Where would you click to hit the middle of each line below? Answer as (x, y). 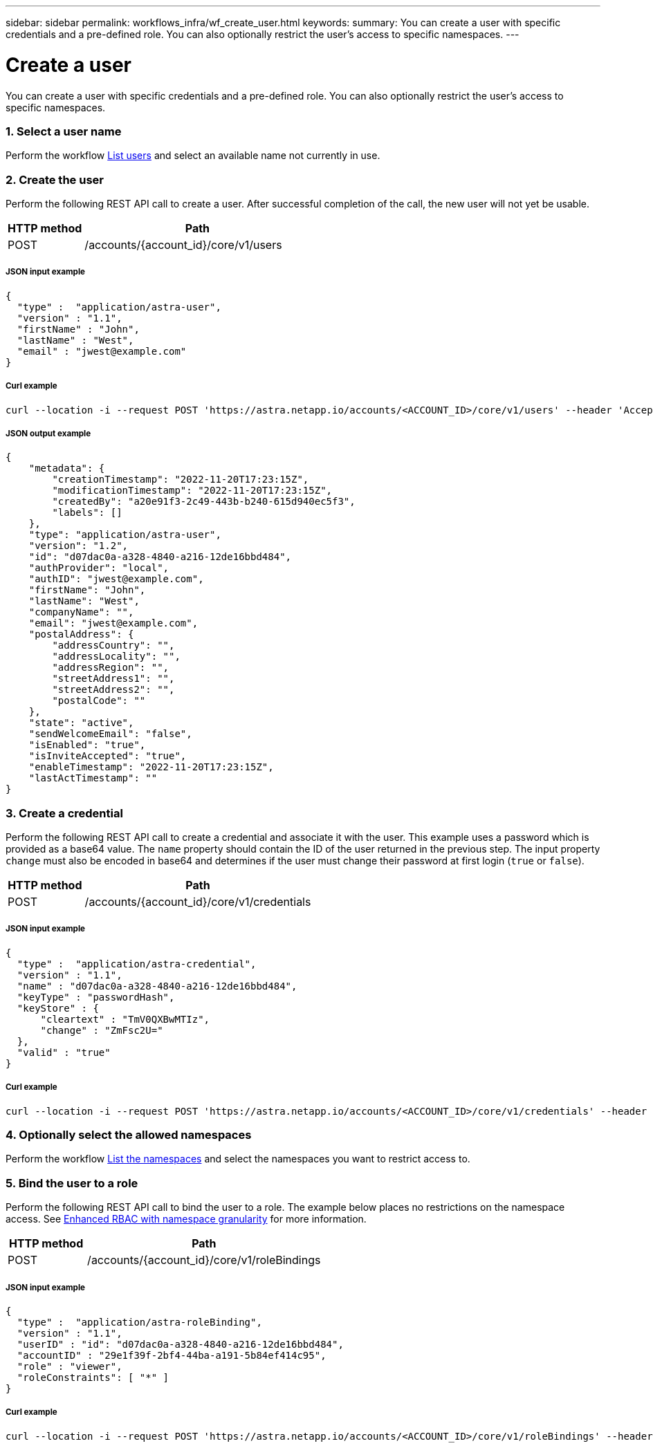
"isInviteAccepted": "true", (108, 756)
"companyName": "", (81, 612)
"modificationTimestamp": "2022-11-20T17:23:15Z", (192, 491)
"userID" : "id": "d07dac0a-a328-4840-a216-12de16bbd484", (180, 1344)
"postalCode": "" (99, 701)
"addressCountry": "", (113, 646)
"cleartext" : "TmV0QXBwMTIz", (125, 1019)
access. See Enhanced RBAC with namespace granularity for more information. (186, 1219)
